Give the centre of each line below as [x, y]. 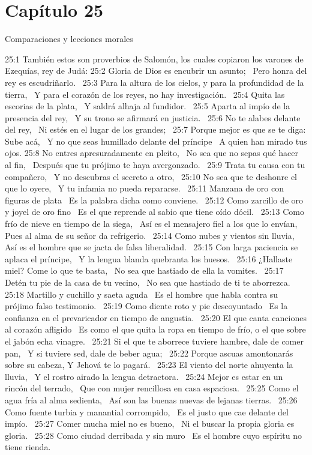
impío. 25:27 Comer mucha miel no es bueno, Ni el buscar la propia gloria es [150, 423]
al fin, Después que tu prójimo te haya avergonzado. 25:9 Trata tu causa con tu [155, 165]
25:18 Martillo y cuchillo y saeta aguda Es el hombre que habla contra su [142, 294]
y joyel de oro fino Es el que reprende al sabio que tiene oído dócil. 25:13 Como [154, 212]
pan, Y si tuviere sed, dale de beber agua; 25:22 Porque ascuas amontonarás [149, 353]
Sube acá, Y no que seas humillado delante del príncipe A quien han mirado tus [156, 141]
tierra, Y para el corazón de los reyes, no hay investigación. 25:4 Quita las [145, 94]
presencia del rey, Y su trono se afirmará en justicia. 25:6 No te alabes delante [153, 117]
